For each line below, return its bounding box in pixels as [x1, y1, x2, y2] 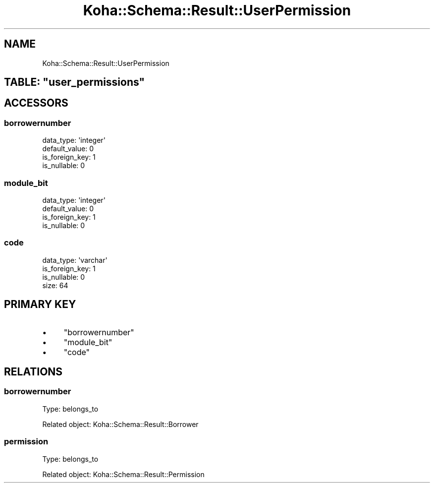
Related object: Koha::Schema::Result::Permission [42, 470, 205, 479]
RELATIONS [4, 365, 63, 378]
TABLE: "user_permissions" [4, 76, 145, 89]
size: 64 [42, 281, 68, 290]
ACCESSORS [4, 97, 68, 110]
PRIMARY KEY [4, 298, 76, 311]
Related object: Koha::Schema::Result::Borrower [42, 420, 199, 428]
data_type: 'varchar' [42, 255, 108, 264]
